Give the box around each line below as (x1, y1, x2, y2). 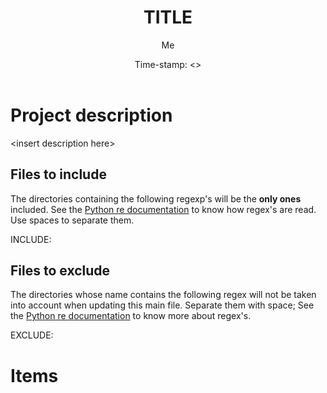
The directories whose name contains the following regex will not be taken (10, 289, 317, 301)
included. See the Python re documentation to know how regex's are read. (10, 203, 317, 215)
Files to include (10, 166, 107, 183)
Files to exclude (10, 262, 111, 279)
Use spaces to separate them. (10, 214, 135, 226)
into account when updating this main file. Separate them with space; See (10, 299, 315, 311)
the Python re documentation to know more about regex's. (10, 310, 252, 322)
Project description (10, 104, 173, 126)
